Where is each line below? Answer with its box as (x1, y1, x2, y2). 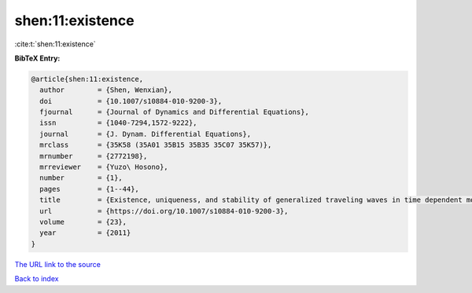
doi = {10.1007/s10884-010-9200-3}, (39, 97, 223, 105)
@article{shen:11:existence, (31, 75, 144, 83)
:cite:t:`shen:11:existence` (14, 39, 96, 49)
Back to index (14, 274, 59, 284)
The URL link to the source (14, 259, 101, 269)
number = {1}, (39, 174, 124, 182)
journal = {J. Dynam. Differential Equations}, (39, 130, 252, 138)
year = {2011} (39, 229, 131, 237)
